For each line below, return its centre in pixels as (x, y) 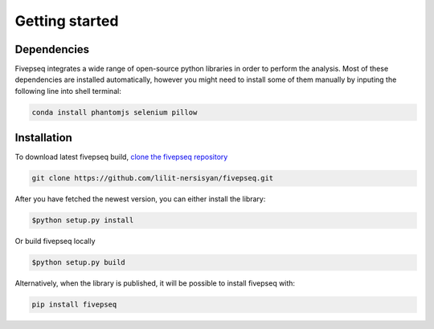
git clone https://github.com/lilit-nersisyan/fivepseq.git (153, 178)
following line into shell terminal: (68, 91)
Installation (43, 138)
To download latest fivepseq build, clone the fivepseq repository (121, 157)
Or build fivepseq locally (55, 242)
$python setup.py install (83, 220)
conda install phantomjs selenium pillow (115, 112)
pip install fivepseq (74, 305)
